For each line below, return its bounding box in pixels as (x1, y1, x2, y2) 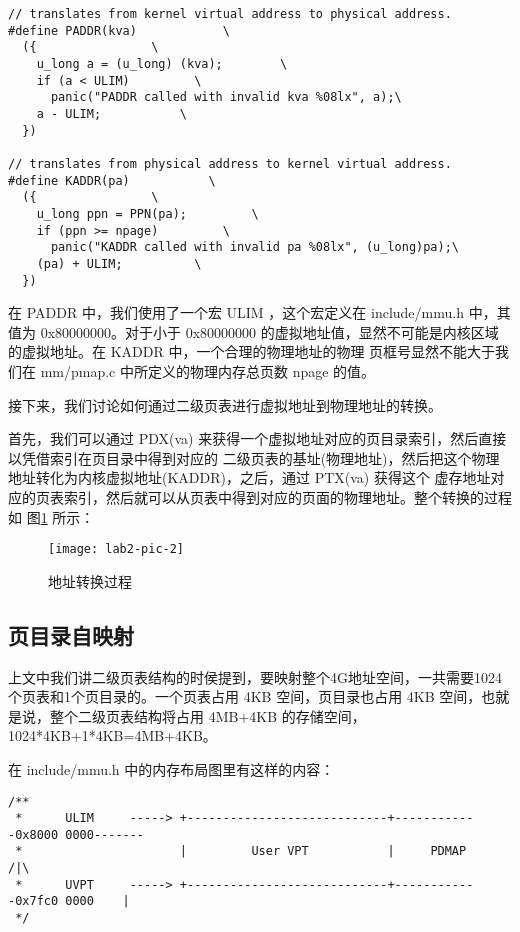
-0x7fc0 (8, 894, 59, 909)
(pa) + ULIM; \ (36, 256, 202, 271)
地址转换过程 (48, 570, 132, 591)
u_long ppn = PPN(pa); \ (36, 206, 259, 221)
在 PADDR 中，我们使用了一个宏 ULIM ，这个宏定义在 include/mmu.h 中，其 (8, 302, 511, 323)
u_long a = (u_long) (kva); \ (36, 56, 288, 71)
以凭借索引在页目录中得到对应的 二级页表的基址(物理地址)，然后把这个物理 (8, 447, 500, 468)
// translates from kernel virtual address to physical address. (8, 7, 452, 21)
